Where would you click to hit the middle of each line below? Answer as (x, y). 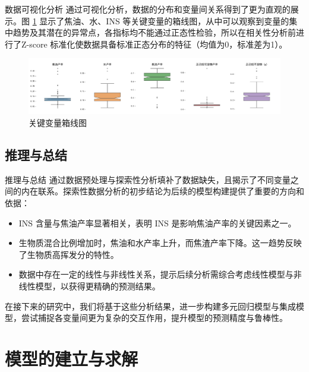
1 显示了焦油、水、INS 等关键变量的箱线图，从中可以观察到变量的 (161, 21)
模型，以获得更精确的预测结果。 (98, 286)
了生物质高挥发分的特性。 (69, 254)
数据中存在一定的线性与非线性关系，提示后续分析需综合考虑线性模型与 (156, 274)
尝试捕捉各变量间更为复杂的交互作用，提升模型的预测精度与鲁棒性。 (154, 318)
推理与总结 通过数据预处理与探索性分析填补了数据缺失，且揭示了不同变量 (148, 179)
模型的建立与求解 (72, 358)
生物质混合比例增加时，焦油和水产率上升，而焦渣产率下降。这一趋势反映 (160, 243)
